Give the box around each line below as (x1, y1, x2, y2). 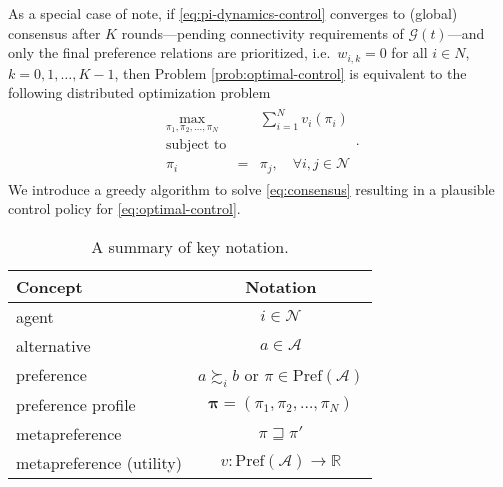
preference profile (16, 392, 136, 416)
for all (391, 42, 428, 63)
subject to (166, 138, 227, 153)
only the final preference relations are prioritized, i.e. (8, 42, 331, 63)
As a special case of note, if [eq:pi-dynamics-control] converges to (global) (8, 3, 458, 23)
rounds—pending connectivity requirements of (121, 22, 404, 43)
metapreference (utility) (16, 450, 182, 474)
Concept (16, 274, 83, 298)
